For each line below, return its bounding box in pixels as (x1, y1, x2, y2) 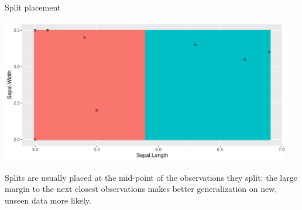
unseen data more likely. (5, 194, 91, 206)
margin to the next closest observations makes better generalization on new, (5, 183, 277, 195)
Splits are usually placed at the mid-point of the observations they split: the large (5, 171, 297, 183)
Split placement (5, 1, 61, 13)
